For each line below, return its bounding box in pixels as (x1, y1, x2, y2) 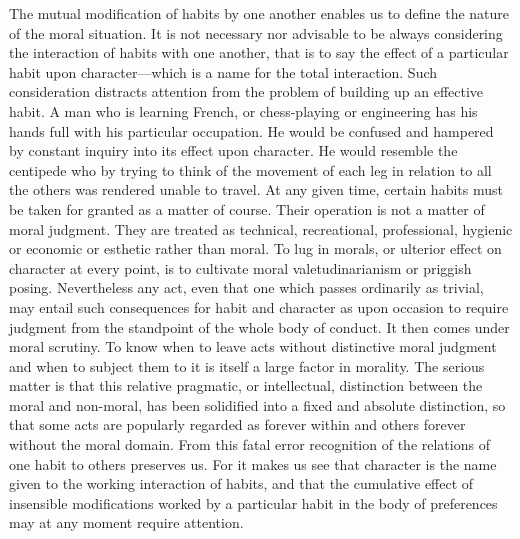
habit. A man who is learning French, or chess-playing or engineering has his (9, 100, 478, 121)
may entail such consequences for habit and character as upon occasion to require (9, 296, 509, 317)
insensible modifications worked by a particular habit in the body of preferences (9, 492, 498, 513)
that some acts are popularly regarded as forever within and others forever (9, 414, 466, 435)
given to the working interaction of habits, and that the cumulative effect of (9, 473, 474, 494)
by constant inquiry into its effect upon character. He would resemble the (9, 140, 458, 161)
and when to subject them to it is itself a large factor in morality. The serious (9, 355, 485, 376)
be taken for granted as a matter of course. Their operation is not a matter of (9, 198, 485, 219)
